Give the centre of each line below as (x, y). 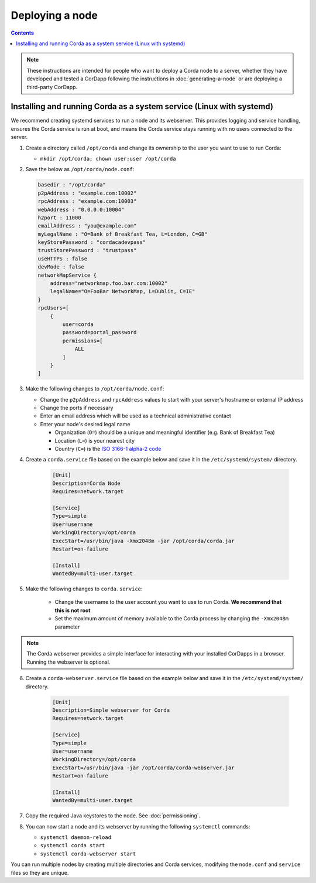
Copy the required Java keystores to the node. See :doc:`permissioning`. (113, 816)
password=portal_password (99, 332)
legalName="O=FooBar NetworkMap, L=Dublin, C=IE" (123, 291)
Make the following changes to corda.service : (84, 589)
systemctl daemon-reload (75, 838)
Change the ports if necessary (77, 408)
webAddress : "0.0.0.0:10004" (81, 209)
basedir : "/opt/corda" (72, 185)
